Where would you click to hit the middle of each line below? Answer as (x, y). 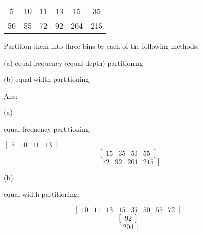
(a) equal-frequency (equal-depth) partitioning (74, 62)
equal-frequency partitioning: (48, 128)
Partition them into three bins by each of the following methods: (101, 46)
